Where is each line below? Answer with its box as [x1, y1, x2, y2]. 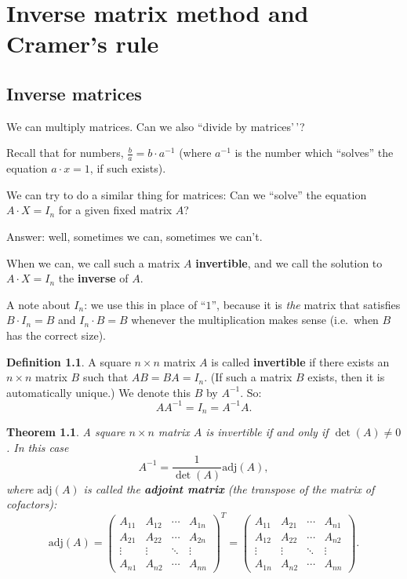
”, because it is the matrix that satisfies [211, 296, 401, 312]
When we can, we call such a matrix [6, 254, 180, 271]
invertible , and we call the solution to [195, 254, 383, 271]
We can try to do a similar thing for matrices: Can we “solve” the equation [6, 186, 367, 202]
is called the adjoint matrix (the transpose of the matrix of [83, 480, 375, 497]
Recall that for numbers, [6, 144, 124, 161]
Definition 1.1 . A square [6, 353, 131, 370]
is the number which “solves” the [234, 144, 394, 161]
